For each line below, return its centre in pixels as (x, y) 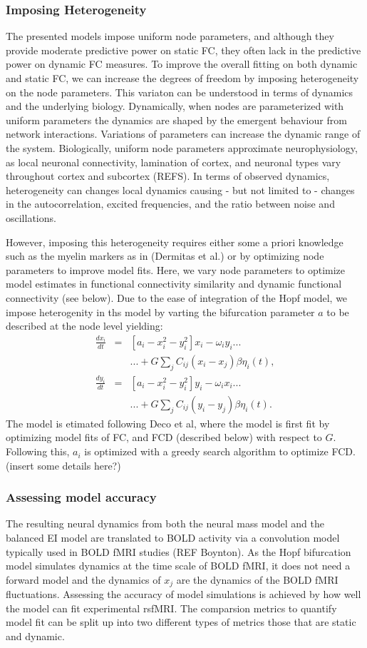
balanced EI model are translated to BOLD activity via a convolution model (173, 538)
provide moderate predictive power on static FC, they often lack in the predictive (183, 50)
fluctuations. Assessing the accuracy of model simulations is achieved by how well (183, 594)
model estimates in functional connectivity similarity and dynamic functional (174, 284)
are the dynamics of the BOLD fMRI (257, 579)
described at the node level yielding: (84, 326)
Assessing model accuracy (81, 497)
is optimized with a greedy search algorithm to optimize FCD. (220, 451)
